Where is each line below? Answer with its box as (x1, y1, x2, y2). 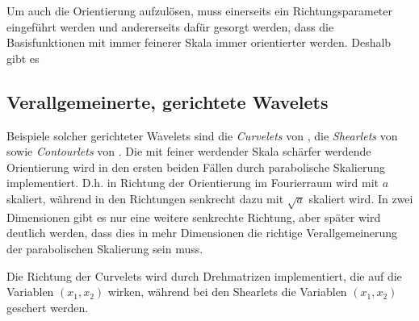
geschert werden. (6, 298, 89, 315)
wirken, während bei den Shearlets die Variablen (107, 283, 347, 300)
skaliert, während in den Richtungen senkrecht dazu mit (6, 190, 284, 206)
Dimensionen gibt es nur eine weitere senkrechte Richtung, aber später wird (6, 208, 381, 225)
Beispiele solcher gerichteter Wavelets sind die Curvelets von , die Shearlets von (6, 127, 398, 144)
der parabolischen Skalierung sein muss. (6, 240, 203, 256)
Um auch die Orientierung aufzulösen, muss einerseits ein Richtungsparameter (6, 2, 393, 19)
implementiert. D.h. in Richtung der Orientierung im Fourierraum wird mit (6, 174, 379, 191)
